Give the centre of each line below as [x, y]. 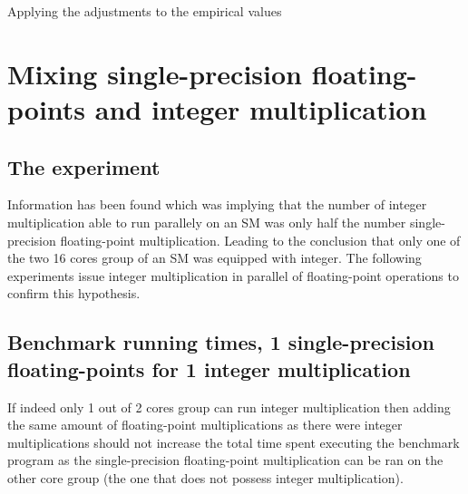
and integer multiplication [261, 108]
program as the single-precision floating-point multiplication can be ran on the [225, 460]
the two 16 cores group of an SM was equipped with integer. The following [214, 258]
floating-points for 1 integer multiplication [209, 368]
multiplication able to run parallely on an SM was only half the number [207, 222]
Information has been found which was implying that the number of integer [217, 204]
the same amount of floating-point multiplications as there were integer [205, 425]
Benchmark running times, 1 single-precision [221, 342]
